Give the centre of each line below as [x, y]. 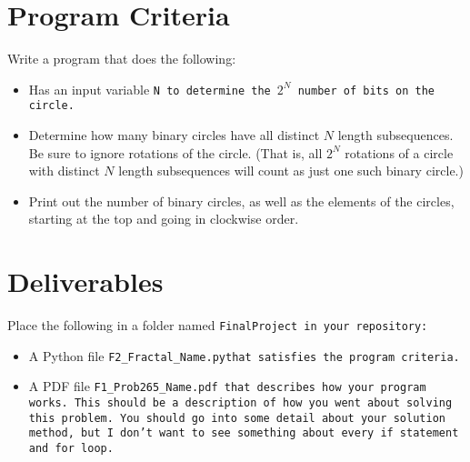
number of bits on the [366, 90]
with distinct [64, 171]
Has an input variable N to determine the [150, 89]
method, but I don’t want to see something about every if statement [244, 433]
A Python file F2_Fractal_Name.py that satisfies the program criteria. [244, 355]
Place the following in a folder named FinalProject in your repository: [218, 325]
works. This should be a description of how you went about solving [240, 403]
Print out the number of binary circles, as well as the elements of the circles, [241, 201]
